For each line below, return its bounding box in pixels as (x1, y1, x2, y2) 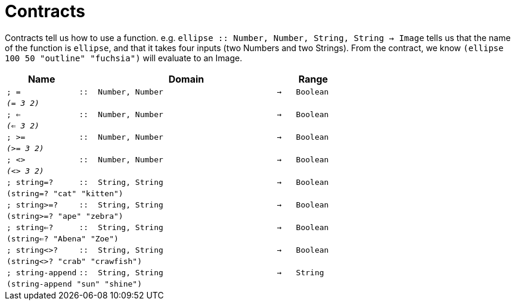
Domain (168, 73, 204, 85)
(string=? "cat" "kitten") (7, 188, 123, 198)
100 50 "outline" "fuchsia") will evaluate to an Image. (5, 52, 243, 63)
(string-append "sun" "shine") (7, 279, 142, 288)
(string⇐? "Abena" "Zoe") (7, 234, 119, 243)
